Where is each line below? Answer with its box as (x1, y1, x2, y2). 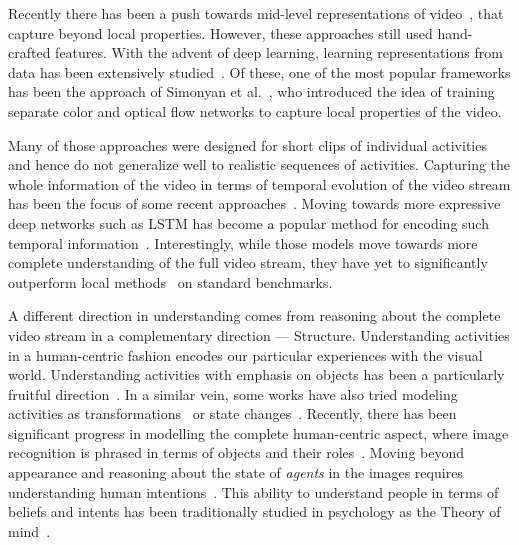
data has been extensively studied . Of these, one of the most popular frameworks (8, 61, 511, 82)
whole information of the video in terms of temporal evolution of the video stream (8, 173, 511, 194)
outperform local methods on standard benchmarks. (8, 271, 333, 292)
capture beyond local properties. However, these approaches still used (8, 22, 433, 43)
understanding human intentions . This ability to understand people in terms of (8, 481, 499, 502)
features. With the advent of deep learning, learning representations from (55, 42, 503, 63)
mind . (8, 520, 51, 541)
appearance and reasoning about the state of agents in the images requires (8, 462, 463, 483)
